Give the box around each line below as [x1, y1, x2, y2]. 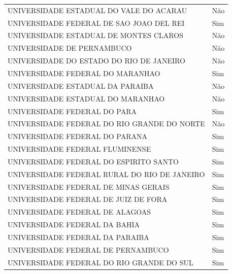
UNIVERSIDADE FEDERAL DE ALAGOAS [8, 207, 151, 217]
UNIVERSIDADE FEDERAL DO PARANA [8, 131, 147, 142]
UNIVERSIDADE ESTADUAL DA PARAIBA [8, 80, 154, 91]
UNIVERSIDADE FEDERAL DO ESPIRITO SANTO [8, 156, 179, 166]
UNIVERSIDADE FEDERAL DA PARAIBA [8, 231, 149, 242]
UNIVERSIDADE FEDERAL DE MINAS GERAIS [8, 181, 170, 192]
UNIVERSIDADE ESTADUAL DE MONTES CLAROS [8, 30, 183, 41]
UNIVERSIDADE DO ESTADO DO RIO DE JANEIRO [8, 55, 185, 66]
